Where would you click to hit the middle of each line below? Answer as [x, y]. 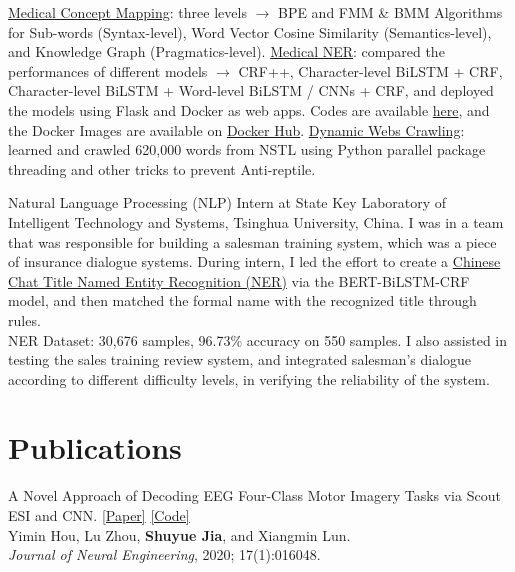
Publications [95, 447]
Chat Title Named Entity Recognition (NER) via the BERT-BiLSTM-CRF [239, 280]
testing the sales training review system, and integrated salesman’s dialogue [240, 359]
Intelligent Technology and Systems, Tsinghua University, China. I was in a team [256, 221]
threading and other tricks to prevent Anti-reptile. [162, 168]
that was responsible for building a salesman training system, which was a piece [252, 241]
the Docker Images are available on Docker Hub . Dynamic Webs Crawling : [236, 129]
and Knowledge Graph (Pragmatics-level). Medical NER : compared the [226, 51]
